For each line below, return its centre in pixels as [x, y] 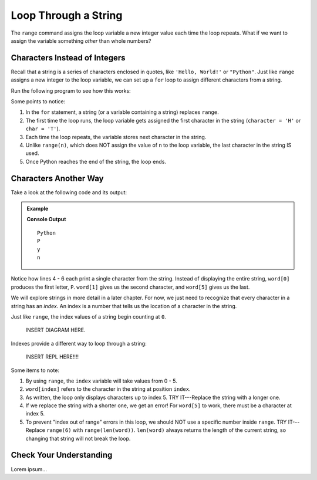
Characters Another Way [57, 178]
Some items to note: [35, 370]
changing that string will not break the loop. [78, 438]
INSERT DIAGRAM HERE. [55, 330]
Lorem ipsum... [29, 469]
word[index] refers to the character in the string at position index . [108, 389]
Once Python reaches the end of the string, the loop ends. [96, 161]
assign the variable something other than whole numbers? [81, 40]
